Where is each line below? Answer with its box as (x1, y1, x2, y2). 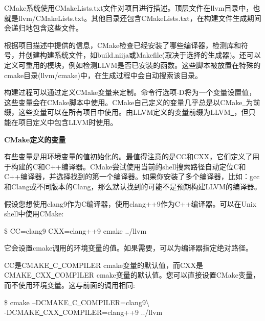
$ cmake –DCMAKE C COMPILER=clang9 (4, 297, 146, 307)
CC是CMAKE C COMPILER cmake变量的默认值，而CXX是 (4, 259, 204, 270)
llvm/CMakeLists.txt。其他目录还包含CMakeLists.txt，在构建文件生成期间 (18, 12, 261, 23)
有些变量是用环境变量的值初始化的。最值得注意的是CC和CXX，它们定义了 (4, 151, 253, 162)
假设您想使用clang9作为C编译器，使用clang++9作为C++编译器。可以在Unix (4, 198, 257, 209)
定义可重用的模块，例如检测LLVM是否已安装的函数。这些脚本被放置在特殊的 (4, 59, 261, 70)
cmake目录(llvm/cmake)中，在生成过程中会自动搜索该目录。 (4, 69, 202, 80)
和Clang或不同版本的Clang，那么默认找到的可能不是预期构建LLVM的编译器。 (4, 181, 261, 191)
